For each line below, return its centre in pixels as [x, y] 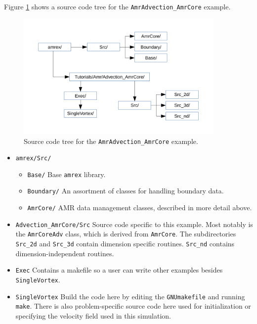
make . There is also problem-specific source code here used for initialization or [133, 306]
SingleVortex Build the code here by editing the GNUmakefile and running [130, 296]
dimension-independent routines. [65, 253]
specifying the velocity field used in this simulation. [93, 315]
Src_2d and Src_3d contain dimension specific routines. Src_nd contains [125, 244]
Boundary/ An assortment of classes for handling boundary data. [126, 191]
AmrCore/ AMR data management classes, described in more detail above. [140, 208]
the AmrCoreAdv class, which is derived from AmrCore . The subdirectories [126, 234]
